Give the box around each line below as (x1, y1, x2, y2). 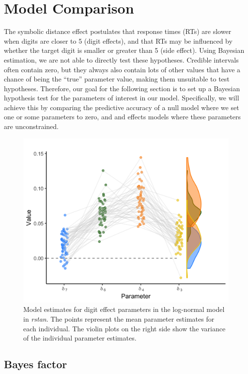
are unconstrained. (4, 121, 59, 131)
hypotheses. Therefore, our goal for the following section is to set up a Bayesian (4, 83, 240, 93)
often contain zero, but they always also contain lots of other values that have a (4, 64, 241, 74)
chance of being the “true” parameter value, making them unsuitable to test (4, 74, 230, 84)
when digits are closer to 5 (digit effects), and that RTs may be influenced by (4, 35, 232, 46)
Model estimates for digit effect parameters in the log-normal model (23, 304, 225, 314)
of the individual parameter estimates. (23, 333, 137, 343)
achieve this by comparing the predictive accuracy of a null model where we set (4, 102, 239, 112)
